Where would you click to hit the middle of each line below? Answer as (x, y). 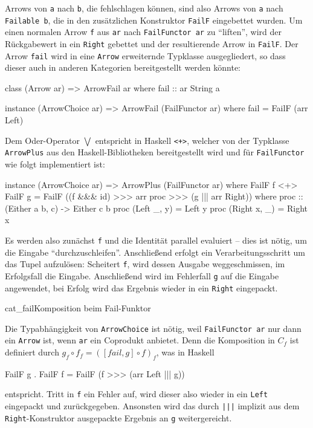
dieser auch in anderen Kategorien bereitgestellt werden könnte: (123, 67)
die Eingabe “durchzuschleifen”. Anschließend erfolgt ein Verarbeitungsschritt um (155, 252)
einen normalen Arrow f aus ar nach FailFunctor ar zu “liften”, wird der (144, 32)
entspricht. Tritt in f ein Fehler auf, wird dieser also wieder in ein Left (137, 394)
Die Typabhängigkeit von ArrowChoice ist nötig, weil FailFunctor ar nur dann (153, 328)
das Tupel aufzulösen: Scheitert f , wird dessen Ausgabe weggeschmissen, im (145, 264)
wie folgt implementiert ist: (55, 164)
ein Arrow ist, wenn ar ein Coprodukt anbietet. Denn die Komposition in (140, 340)
